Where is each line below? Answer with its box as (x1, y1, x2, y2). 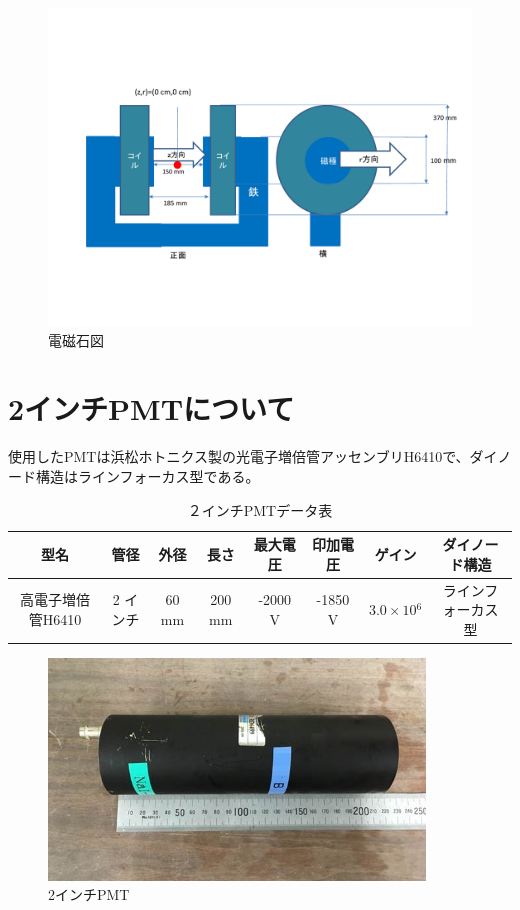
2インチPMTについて (8, 388, 295, 429)
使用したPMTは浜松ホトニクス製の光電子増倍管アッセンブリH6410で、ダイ (8, 446, 498, 467)
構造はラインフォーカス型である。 (35, 465, 260, 486)
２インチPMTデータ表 (187, 499, 333, 520)
